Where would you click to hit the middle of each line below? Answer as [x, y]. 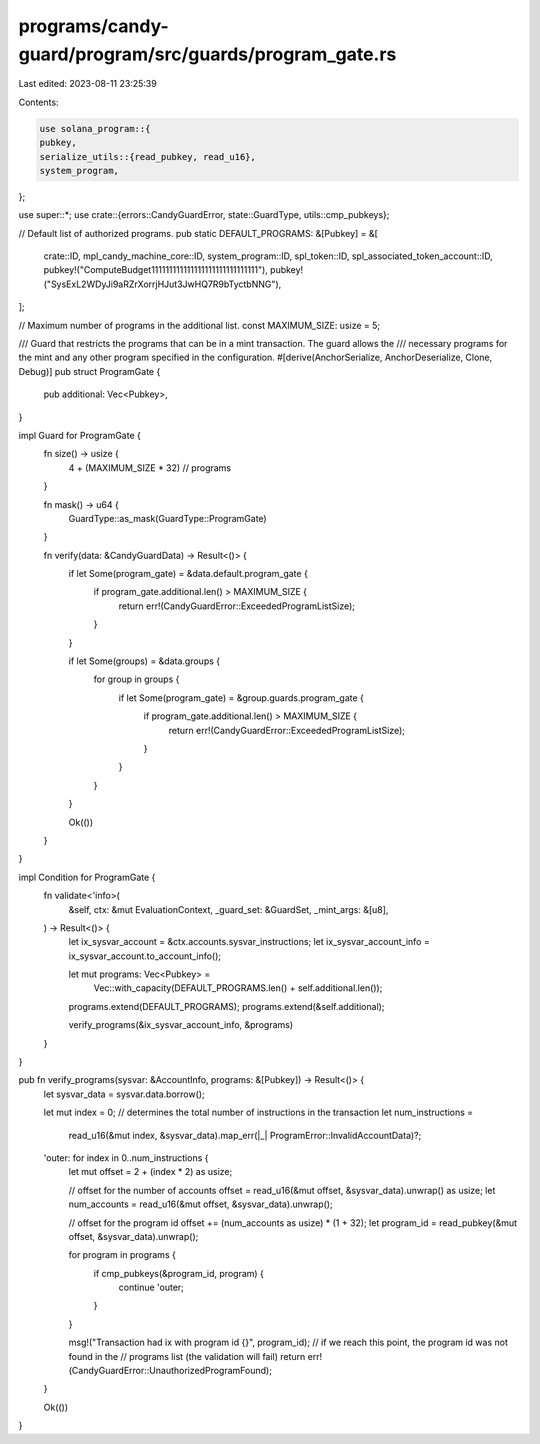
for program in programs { [122, 1255]
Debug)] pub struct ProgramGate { [89, 371]
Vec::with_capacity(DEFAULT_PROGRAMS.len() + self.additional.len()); [238, 988]
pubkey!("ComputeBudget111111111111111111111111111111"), [156, 270]
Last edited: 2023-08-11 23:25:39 [87, 84]
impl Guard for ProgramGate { [80, 435]
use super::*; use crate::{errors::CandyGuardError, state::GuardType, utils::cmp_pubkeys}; [204, 215]
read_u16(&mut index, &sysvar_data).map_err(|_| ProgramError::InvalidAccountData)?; [245, 1135]
